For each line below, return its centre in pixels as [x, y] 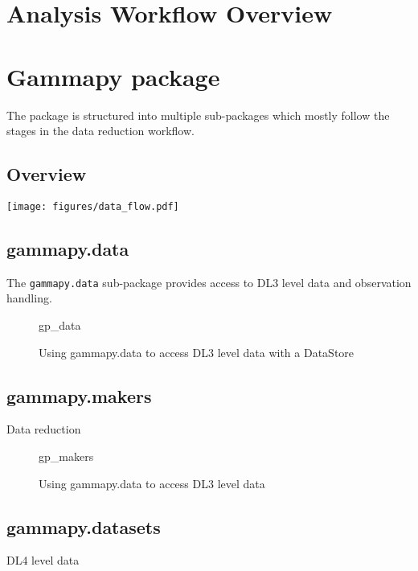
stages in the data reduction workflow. [100, 131]
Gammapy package [113, 76]
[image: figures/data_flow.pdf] [93, 206]
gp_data [60, 325]
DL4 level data [43, 560]
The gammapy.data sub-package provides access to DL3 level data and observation [209, 282]
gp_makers [66, 456]
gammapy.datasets [84, 526]
